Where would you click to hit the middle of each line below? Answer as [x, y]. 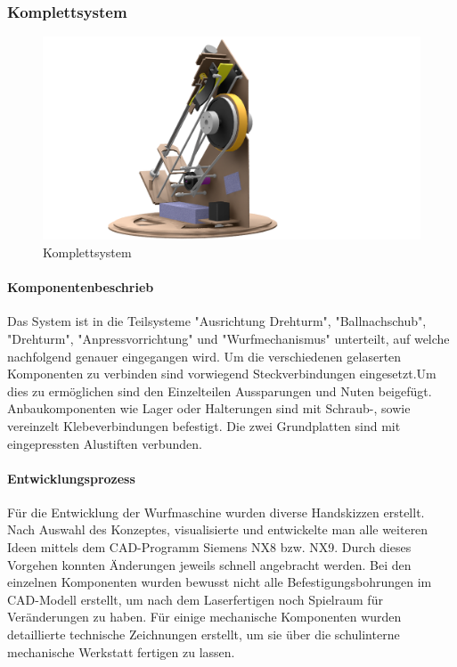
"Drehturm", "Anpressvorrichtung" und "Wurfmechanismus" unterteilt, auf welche [228, 338]
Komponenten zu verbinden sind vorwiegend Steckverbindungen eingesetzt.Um [222, 374]
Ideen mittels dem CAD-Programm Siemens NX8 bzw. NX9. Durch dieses [209, 547]
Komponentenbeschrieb [81, 287]
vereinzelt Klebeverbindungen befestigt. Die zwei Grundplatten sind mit [204, 425]
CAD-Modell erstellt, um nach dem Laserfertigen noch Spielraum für [195, 599]
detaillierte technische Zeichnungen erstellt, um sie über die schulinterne [204, 634]
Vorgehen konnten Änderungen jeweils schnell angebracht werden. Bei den [209, 564]
